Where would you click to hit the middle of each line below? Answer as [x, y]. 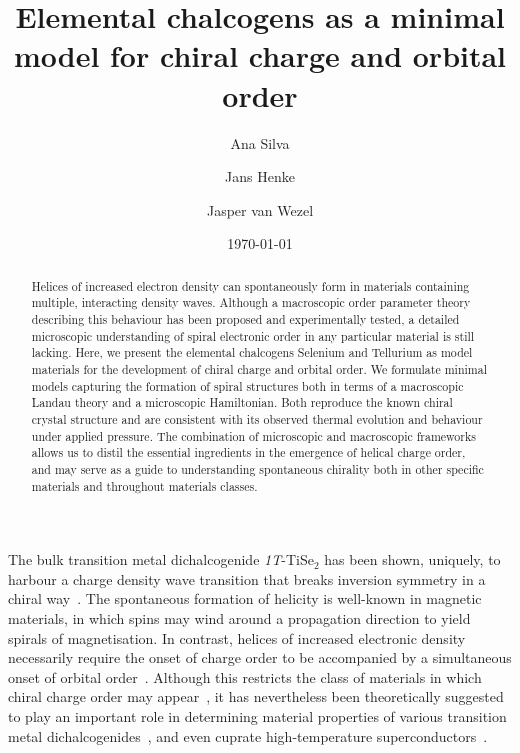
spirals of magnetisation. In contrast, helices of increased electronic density [237, 637]
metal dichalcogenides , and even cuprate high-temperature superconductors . [248, 735]
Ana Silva [260, 142]
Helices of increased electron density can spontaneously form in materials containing [250, 285]
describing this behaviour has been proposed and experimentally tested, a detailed [245, 318]
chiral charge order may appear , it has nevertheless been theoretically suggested [256, 696]
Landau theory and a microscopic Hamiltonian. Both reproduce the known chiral [242, 402]
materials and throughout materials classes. [144, 485]
